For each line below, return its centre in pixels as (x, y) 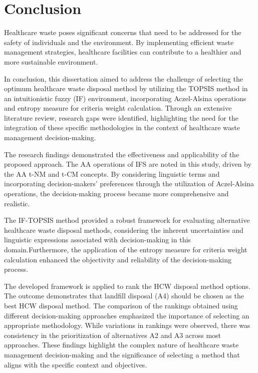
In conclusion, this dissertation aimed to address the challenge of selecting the (123, 78)
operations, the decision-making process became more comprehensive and (116, 194)
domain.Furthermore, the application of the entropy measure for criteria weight (126, 249)
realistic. (17, 203)
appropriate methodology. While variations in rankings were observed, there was (127, 325)
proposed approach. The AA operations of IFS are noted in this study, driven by (128, 164)
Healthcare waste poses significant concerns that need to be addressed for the (123, 32)
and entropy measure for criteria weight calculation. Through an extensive (118, 108)
